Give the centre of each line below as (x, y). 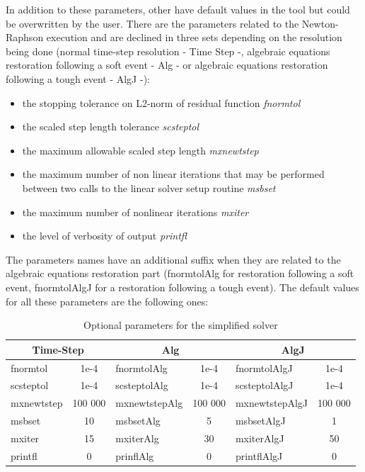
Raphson (25, 37)
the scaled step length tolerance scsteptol (111, 127)
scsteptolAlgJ (264, 385)
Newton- (320, 23)
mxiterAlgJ (260, 438)
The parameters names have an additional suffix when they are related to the (173, 259)
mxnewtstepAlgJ (272, 403)
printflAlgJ (259, 455)
